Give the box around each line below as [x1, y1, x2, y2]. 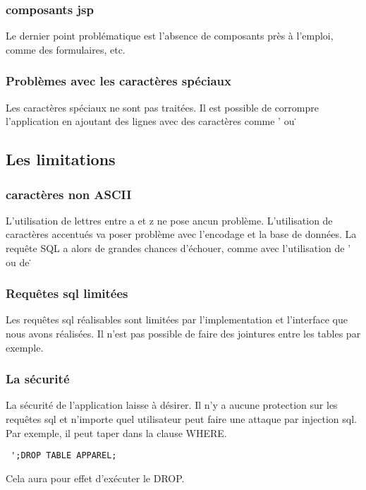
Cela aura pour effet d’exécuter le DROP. [6, 470, 185, 485]
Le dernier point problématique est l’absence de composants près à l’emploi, [6, 28, 334, 43]
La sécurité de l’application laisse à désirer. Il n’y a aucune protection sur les [6, 398, 338, 412]
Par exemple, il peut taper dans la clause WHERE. [6, 425, 227, 440]
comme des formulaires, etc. [6, 42, 126, 56]
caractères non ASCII [6, 185, 132, 203]
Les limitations [6, 148, 116, 170]
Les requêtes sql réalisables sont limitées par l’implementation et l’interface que [6, 312, 348, 327]
